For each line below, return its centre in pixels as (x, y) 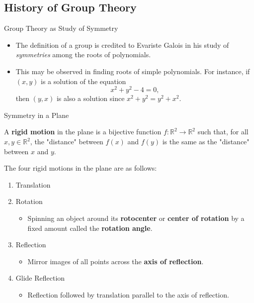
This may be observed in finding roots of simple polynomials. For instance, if (133, 71)
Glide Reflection (40, 278)
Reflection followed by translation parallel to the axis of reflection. (128, 294)
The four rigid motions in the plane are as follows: (81, 168)
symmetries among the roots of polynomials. (83, 54)
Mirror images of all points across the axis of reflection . (116, 261)
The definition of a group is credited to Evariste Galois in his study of (122, 45)
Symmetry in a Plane (37, 115)
